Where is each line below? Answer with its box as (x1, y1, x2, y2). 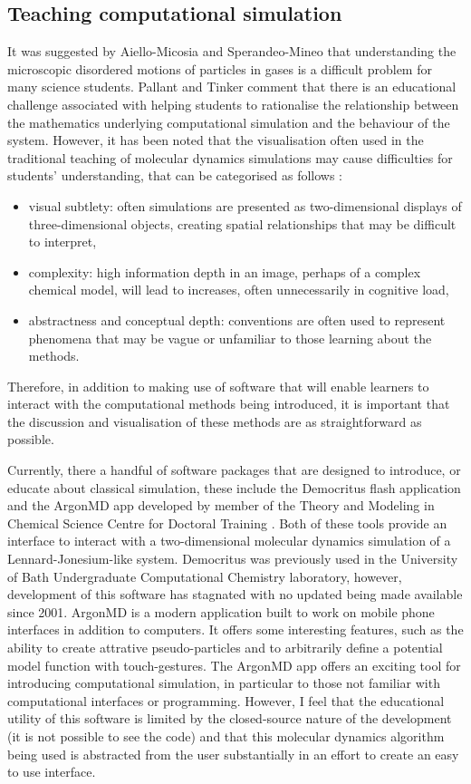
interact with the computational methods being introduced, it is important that (7, 394, 450, 413)
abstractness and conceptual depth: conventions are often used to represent (28, 310, 446, 329)
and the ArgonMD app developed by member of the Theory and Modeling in (7, 496, 435, 515)
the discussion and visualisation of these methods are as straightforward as (7, 411, 422, 431)
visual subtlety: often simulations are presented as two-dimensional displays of (28, 196, 462, 215)
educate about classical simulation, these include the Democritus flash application (7, 478, 461, 497)
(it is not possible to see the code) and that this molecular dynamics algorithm (7, 726, 445, 745)
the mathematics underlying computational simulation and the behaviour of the (7, 112, 450, 131)
